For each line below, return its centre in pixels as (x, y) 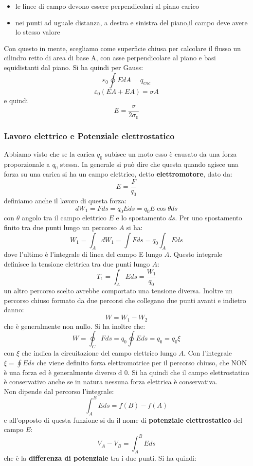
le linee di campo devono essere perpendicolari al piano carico (107, 6)
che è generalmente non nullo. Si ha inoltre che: (75, 326)
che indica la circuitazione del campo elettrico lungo (99, 352)
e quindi (16, 100)
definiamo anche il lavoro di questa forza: (65, 200)
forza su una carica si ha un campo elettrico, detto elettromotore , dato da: (118, 174)
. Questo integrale (196, 254)
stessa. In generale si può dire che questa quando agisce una (149, 164)
